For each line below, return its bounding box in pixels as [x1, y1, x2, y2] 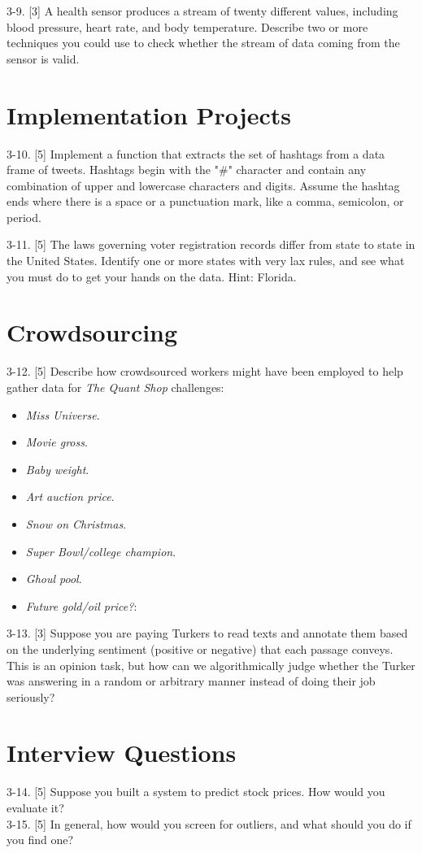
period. [7, 208, 41, 225]
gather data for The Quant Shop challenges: [7, 378, 224, 395]
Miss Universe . [25, 406, 100, 423]
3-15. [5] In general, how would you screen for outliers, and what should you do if [7, 815, 411, 832]
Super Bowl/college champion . [25, 542, 176, 559]
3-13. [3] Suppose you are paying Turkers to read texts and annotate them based [7, 625, 408, 642]
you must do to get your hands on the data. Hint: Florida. [7, 268, 297, 285]
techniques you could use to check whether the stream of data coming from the [7, 34, 400, 51]
